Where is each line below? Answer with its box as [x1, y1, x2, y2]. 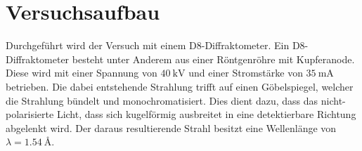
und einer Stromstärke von [188, 65, 303, 80]
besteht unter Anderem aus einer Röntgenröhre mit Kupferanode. [72, 51, 355, 66]
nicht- [321, 93, 346, 107]
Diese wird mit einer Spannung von [6, 65, 157, 80]
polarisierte [6, 107, 54, 122]
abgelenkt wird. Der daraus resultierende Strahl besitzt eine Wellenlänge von [6, 120, 337, 135]
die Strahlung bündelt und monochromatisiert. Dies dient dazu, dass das [6, 93, 318, 107]
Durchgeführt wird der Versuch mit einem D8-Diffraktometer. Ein [6, 38, 290, 53]
